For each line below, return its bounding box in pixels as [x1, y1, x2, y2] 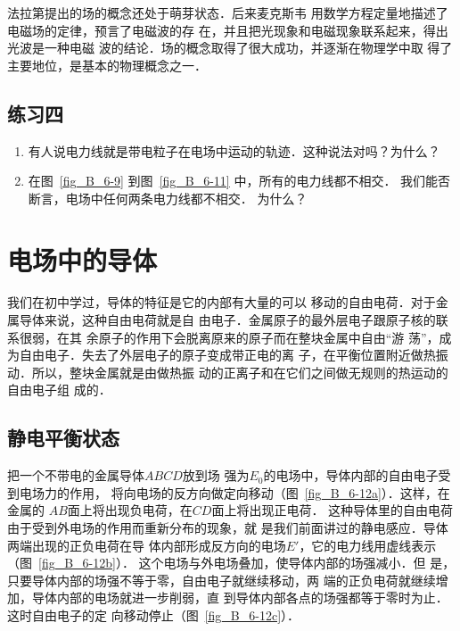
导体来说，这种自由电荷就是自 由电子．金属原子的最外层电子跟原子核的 [19, 311, 436, 329]
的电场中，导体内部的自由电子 [263, 466, 439, 485]
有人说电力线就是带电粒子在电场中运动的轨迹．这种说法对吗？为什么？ [28, 141, 440, 160]
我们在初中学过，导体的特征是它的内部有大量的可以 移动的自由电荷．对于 [7, 293, 436, 311]
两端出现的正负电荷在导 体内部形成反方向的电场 [7, 536, 286, 554]
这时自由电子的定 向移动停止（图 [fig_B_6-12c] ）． [7, 606, 300, 624]
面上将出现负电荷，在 [67, 501, 193, 519]
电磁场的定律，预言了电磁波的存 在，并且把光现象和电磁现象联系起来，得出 [7, 21, 448, 39]
